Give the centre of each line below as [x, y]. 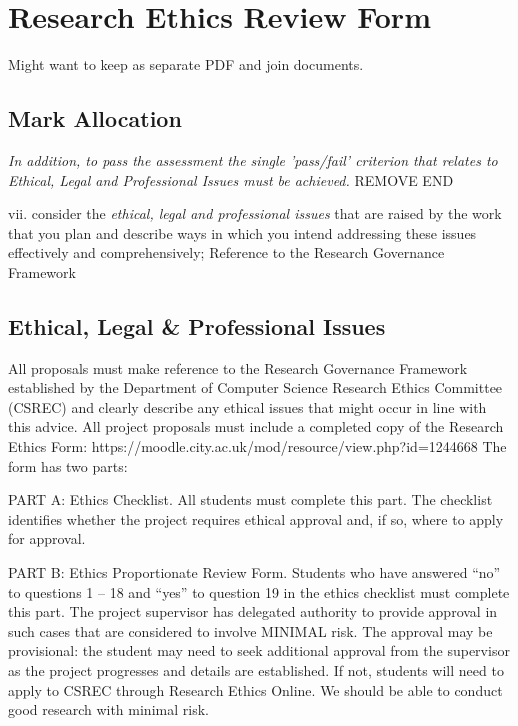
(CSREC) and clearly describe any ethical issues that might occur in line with [247, 406]
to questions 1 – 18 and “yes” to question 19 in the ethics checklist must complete [259, 591]
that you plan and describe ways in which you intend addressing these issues [242, 232]
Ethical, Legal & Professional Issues [197, 325]
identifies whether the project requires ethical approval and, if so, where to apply [256, 518]
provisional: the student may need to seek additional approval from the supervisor [259, 650]
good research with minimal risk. [108, 709]
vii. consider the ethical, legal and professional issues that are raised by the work [255, 213]
